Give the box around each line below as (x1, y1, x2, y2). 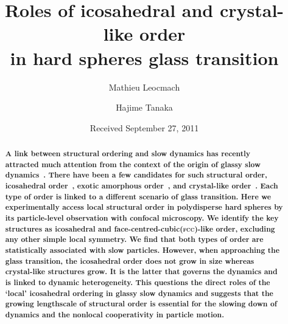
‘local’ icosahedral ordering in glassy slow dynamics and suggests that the (5, 288, 273, 298)
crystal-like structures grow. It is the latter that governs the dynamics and (5, 266, 278, 277)
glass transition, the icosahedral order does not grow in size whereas (5, 255, 255, 266)
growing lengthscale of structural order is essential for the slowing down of (5, 298, 277, 309)
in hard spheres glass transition (10, 45, 279, 70)
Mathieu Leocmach (108, 80, 180, 93)
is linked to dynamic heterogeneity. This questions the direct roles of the (5, 277, 270, 288)
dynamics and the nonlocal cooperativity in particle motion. (5, 309, 224, 320)
